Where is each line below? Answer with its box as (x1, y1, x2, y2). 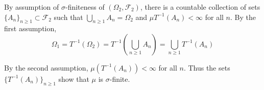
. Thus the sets (183, 62, 230, 73)
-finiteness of (65, 2, 105, 12)
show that (58, 73, 89, 84)
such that (54, 11, 83, 22)
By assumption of (4, 2, 59, 12)
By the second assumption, (4, 62, 88, 73)
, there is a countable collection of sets (140, 2, 260, 12)
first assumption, (4, 23, 57, 34)
